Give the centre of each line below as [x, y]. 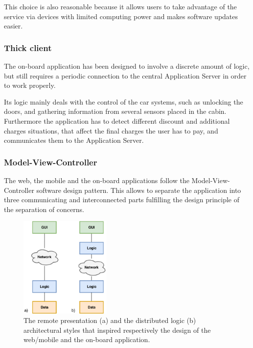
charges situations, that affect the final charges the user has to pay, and [111, 130]
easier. [13, 26]
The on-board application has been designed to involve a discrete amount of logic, [127, 66]
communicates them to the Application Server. [74, 140]
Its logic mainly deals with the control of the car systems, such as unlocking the [124, 101]
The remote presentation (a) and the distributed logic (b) [110, 320]
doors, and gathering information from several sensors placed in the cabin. [115, 111]
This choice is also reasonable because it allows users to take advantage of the [120, 6]
